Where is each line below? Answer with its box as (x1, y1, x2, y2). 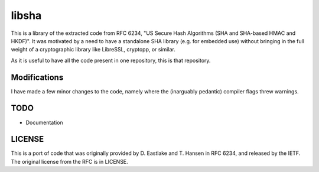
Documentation (25, 119, 63, 126)
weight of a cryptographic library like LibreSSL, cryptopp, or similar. (11, 46, 175, 53)
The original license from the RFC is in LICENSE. (11, 158, 128, 165)
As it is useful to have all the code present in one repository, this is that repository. (11, 57, 211, 64)
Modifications (11, 72, 64, 82)
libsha (11, 9, 42, 22)
